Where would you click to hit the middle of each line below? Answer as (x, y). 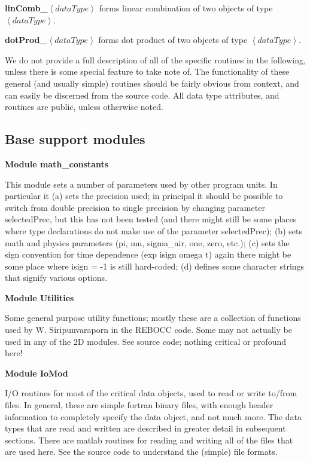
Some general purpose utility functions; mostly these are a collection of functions (153, 318)
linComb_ (26, 8)
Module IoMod (37, 373)
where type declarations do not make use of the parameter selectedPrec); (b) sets (154, 230)
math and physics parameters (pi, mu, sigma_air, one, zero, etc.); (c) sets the (147, 242)
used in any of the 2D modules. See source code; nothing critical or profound (145, 341)
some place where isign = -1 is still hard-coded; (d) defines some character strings (155, 266)
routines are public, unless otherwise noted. (84, 107)
